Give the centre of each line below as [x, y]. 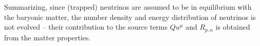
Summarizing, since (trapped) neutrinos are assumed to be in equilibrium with [128, 7]
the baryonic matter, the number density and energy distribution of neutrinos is [130, 17]
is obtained [233, 27]
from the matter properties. [48, 37]
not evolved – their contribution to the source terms [86, 27]
